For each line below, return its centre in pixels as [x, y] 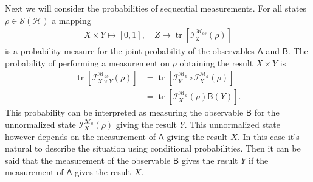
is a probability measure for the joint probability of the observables [130, 51]
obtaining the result [216, 62]
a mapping [71, 20]
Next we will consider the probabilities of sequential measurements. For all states [156, 8]
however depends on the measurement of [80, 136]
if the [258, 160]
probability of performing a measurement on [87, 62]
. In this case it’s [268, 136]
